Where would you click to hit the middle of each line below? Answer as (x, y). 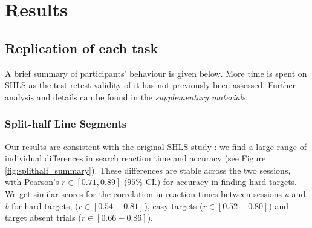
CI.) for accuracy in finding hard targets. (221, 182)
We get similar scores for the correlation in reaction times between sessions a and (155, 193)
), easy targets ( (174, 205)
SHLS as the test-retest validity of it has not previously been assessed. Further (151, 85)
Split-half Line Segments (66, 124)
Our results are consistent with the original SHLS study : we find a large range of (156, 146)
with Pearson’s (32, 182)
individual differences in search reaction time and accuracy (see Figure (135, 158)
